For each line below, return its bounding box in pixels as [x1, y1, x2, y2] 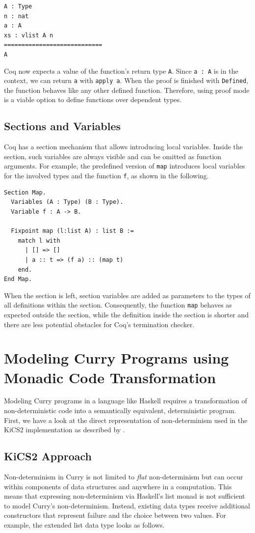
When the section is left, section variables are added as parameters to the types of [4, 290, 251, 300]
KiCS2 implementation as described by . [4, 424, 125, 435]
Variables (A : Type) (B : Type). [11, 198, 124, 206]
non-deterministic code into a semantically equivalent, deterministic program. [4, 405, 236, 416]
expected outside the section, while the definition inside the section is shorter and [4, 309, 249, 319]
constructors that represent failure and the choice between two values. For [4, 510, 226, 520]
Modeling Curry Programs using [4, 348, 229, 368]
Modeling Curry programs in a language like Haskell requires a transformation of [4, 395, 247, 406]
